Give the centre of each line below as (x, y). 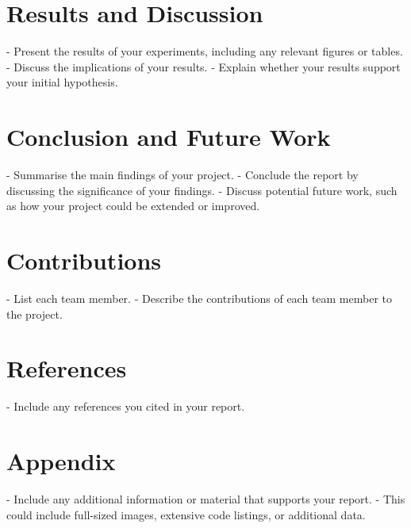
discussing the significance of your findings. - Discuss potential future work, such (202, 190)
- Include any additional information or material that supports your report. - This (206, 498)
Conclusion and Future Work (169, 137)
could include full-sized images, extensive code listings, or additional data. (186, 514)
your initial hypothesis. (62, 82)
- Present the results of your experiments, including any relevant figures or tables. (205, 51)
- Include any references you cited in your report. (126, 406)
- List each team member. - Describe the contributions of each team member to (200, 298)
